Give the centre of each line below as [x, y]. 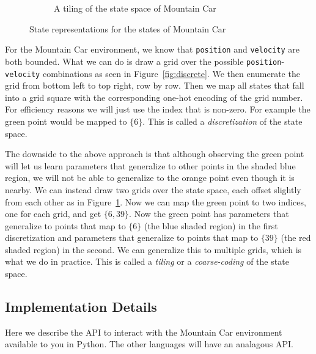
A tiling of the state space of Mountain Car [135, 8]
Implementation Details [81, 307]
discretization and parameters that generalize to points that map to [132, 238]
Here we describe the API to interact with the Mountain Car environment [144, 332]
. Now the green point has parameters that [209, 214]
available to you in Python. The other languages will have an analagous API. [149, 344]
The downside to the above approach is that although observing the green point [155, 154]
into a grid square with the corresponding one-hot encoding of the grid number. [154, 97]
